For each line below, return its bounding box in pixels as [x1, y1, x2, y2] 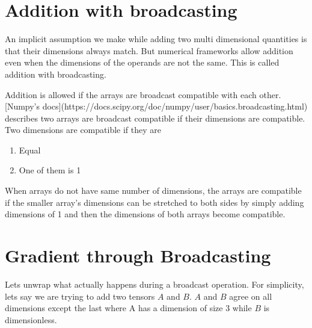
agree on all [229, 289, 272, 302]
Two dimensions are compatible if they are [5, 123, 161, 136]
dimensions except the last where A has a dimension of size [5, 302, 223, 314]
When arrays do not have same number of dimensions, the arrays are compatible [5, 184, 302, 197]
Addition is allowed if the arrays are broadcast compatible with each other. [5, 88, 281, 101]
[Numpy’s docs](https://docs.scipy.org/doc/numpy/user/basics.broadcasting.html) [5, 100, 308, 113]
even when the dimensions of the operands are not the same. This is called [5, 56, 280, 69]
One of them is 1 [19, 164, 81, 176]
